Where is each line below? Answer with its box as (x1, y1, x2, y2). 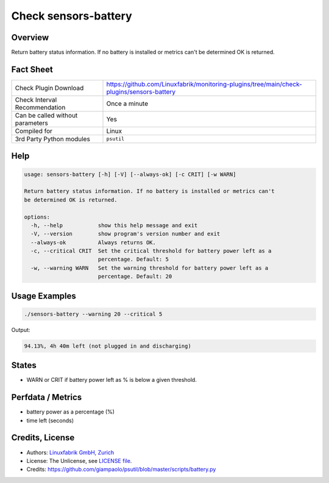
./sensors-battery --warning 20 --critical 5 (24, 311, 163, 317)
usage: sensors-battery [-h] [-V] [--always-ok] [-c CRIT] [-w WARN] (24, 171, 236, 178)
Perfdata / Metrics (11, 392, 82, 403)
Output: (11, 326, 30, 333)
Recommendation (15, 103, 66, 111)
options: (24, 213, 51, 220)
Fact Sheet (11, 64, 53, 74)
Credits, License (11, 432, 75, 443)
